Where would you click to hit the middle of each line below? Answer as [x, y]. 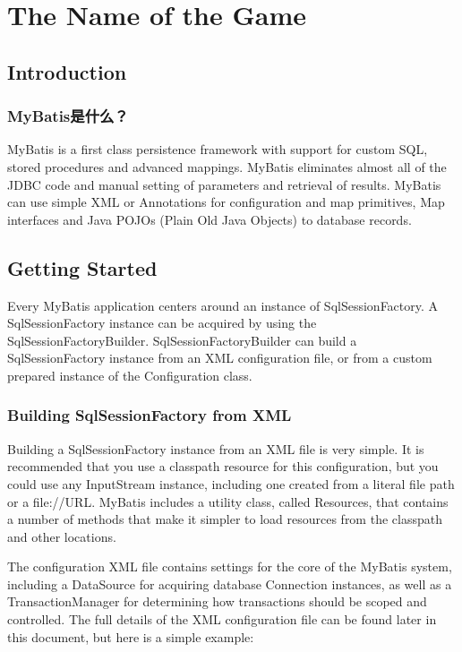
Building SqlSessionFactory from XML [150, 415]
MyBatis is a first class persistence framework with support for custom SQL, [218, 149]
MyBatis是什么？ [68, 116]
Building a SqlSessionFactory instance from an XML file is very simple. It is [216, 448]
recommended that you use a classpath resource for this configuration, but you [223, 466]
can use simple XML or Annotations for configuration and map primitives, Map [226, 202]
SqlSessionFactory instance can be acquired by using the [162, 323]
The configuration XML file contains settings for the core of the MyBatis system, [230, 566]
